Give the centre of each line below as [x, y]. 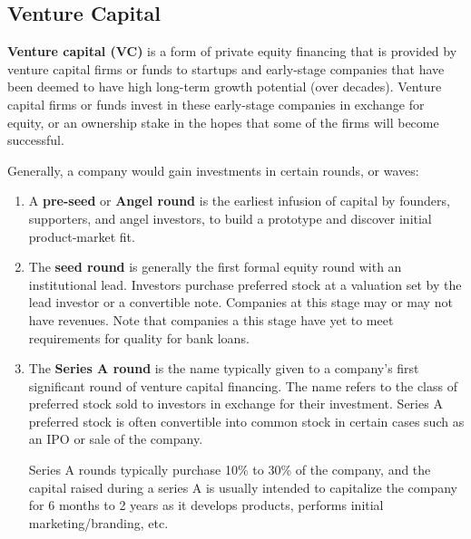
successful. [36, 140]
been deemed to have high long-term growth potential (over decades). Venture [225, 87]
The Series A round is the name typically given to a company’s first [224, 368]
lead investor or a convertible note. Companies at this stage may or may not [240, 302]
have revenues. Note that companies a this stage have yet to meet [211, 319]
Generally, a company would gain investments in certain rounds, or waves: [213, 170]
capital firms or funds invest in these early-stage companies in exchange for [216, 104]
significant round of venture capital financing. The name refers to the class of [243, 385]
